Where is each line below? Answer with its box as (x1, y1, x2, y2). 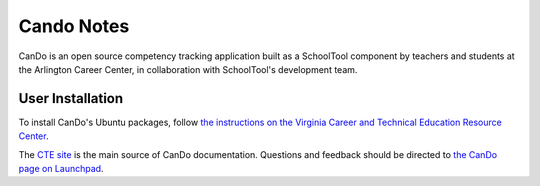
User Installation (18, 90, 124, 107)
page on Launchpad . (18, 163, 104, 175)
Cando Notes (18, 15, 130, 37)
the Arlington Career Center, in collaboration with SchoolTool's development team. (18, 63, 358, 75)
